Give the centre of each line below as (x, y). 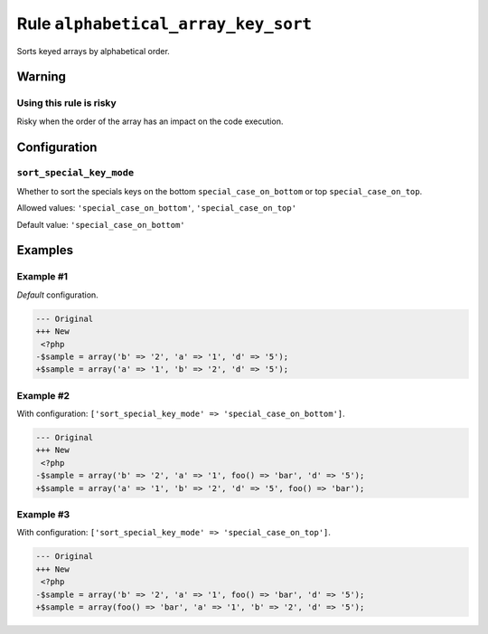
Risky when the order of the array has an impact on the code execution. (150, 121)
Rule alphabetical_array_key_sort (164, 24)
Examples (45, 250)
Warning (42, 77)
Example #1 (42, 277)
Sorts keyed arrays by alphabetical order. (94, 51)
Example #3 (43, 514)
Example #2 (43, 395)
